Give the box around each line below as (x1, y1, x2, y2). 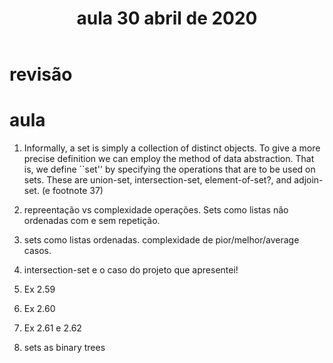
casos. (23, 245, 52, 257)
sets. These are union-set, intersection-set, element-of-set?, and (23, 174, 292, 186)
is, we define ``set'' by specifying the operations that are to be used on (23, 163, 316, 176)
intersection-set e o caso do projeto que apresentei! (23, 264, 239, 276)
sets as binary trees (23, 342, 106, 354)
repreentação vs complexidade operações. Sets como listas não (23, 204, 289, 216)
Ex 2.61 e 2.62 (23, 322, 82, 334)
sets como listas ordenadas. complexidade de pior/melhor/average (23, 234, 300, 246)
